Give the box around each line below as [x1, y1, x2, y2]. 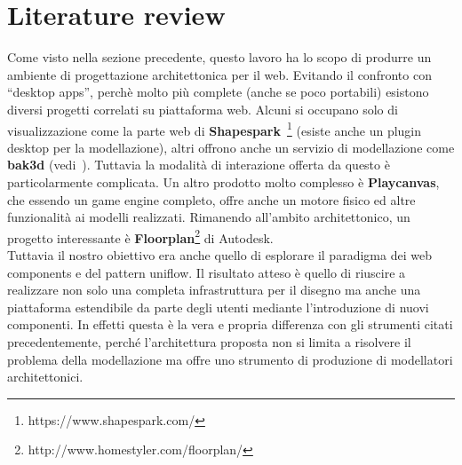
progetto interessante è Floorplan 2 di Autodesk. [7, 225, 274, 247]
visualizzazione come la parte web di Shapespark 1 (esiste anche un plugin [7, 118, 422, 139]
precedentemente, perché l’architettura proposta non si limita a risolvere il [7, 332, 411, 351]
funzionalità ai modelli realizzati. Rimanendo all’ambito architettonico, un [7, 208, 410, 226]
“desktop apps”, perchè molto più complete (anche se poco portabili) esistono [7, 83, 429, 101]
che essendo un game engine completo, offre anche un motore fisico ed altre [7, 190, 416, 209]
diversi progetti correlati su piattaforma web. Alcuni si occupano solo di [7, 99, 398, 118]
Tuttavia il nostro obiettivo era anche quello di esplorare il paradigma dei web [7, 245, 432, 264]
